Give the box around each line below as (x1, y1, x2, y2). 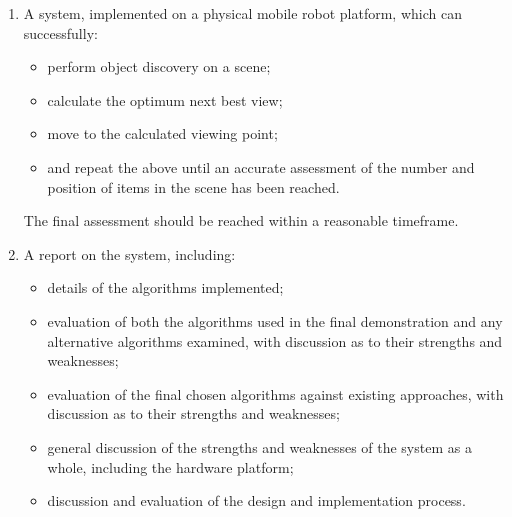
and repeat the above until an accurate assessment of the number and (47, 156, 475, 177)
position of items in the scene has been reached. (47, 176, 340, 197)
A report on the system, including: (23, 243, 236, 264)
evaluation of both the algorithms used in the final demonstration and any (47, 310, 503, 331)
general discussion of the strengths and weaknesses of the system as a (47, 436, 472, 457)
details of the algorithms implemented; (47, 277, 284, 298)
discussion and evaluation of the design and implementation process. (47, 490, 466, 511)
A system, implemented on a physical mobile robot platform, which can (23, 3, 462, 23)
